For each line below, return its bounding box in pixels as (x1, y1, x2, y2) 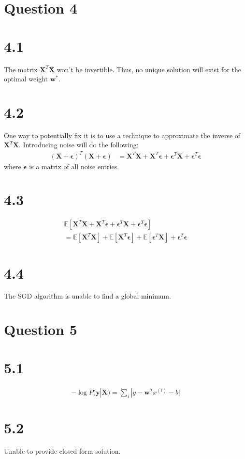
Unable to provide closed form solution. (4, 446, 121, 456)
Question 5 (4, 319, 77, 339)
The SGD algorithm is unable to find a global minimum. (4, 291, 171, 301)
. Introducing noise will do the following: (18, 140, 139, 150)
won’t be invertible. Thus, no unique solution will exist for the (57, 64, 241, 74)
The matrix (4, 64, 38, 74)
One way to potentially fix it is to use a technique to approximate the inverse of (4, 130, 241, 140)
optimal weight (4, 74, 48, 84)
